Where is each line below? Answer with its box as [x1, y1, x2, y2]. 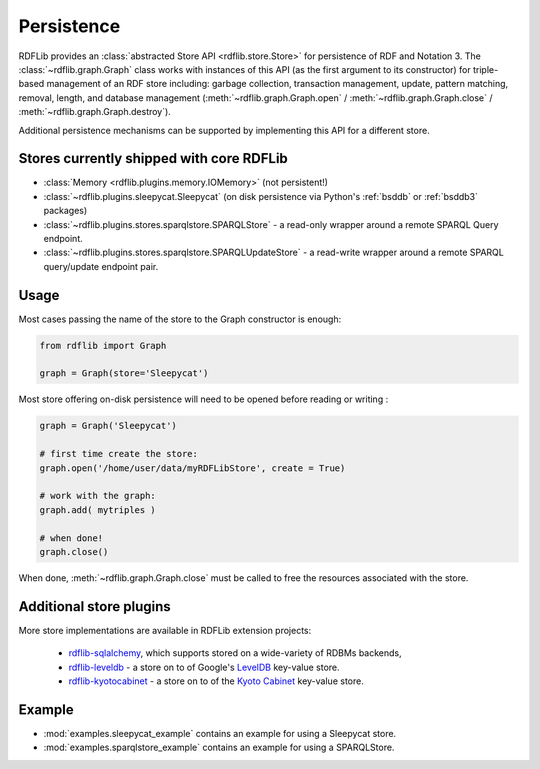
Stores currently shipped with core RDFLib [18, 150, 289, 167]
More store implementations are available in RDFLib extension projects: [18, 624, 312, 636]
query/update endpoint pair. [43, 260, 159, 272]
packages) [43, 205, 88, 217]
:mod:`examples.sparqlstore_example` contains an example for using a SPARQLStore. [43, 741, 395, 754]
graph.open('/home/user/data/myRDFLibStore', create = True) [39, 462, 346, 474]
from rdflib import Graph [39, 340, 167, 351]
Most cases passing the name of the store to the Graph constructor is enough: [18, 313, 342, 325]
